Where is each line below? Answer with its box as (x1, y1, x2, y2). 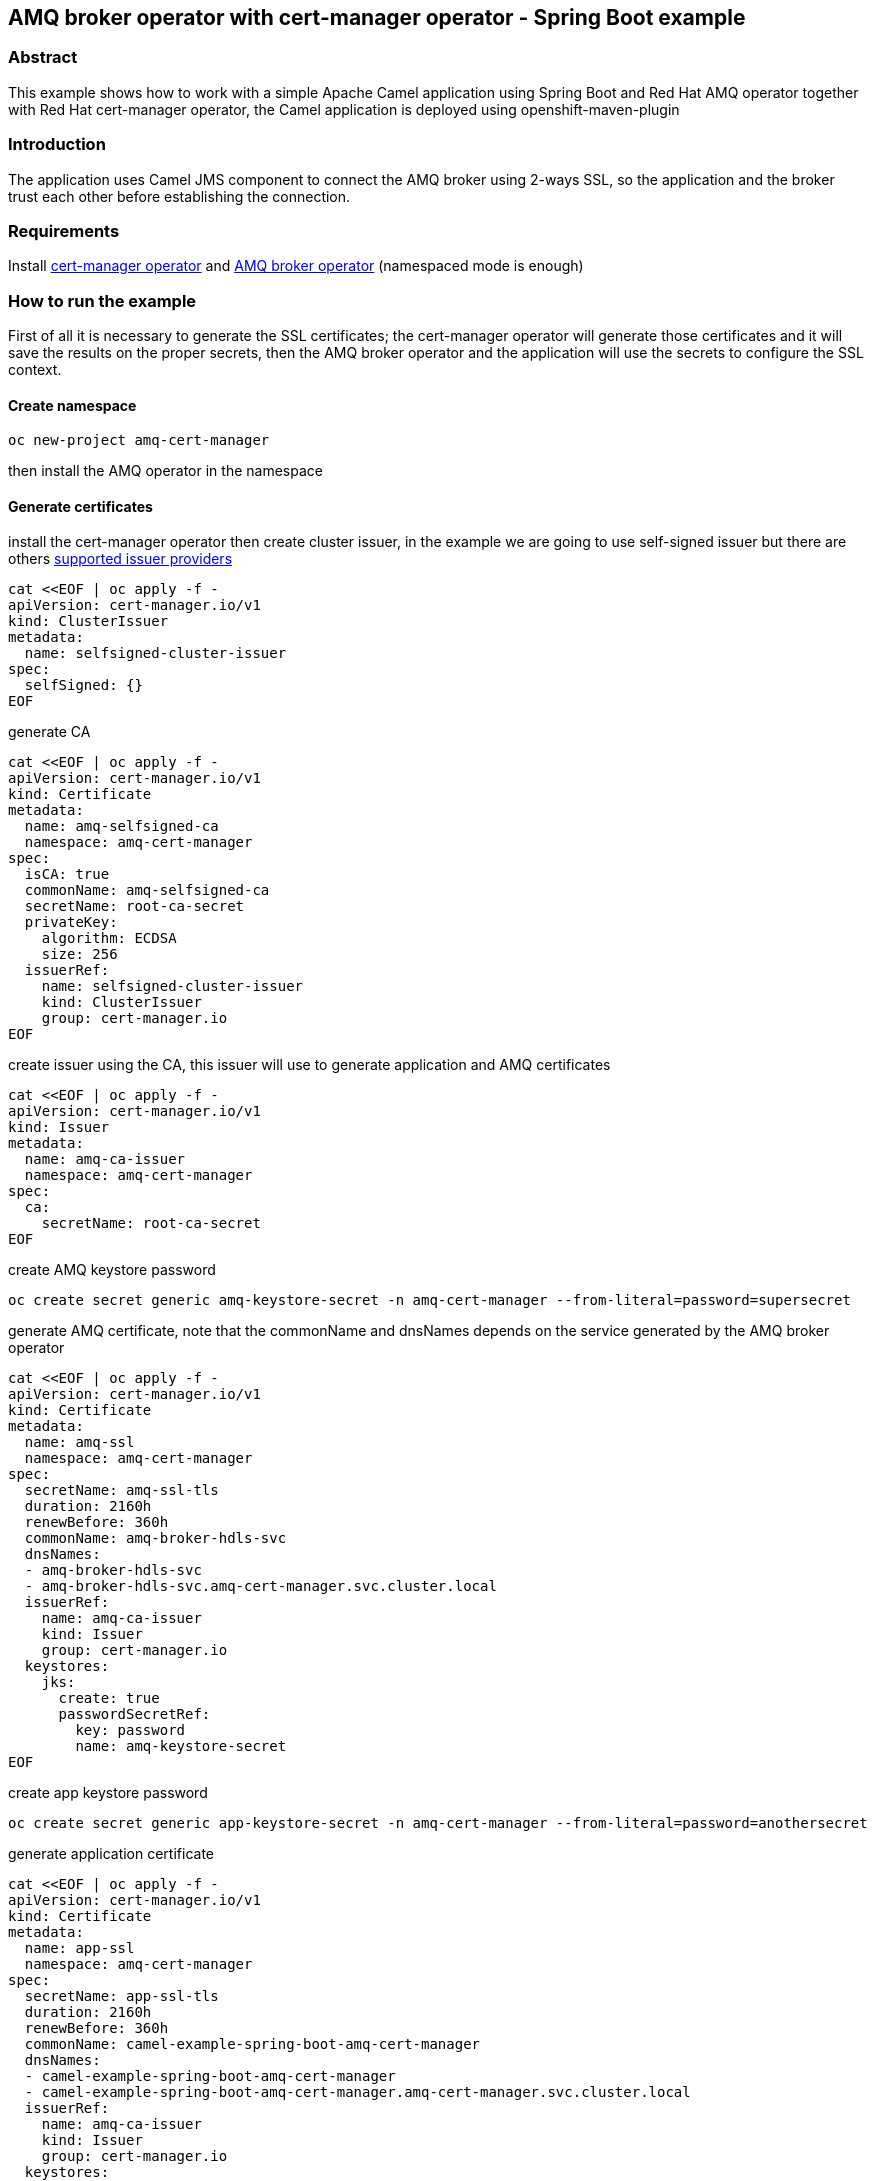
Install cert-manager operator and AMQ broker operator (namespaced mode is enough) (8, 257, 584, 275)
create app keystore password (8, 1784, 208, 1802)
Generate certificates (8, 497, 153, 515)
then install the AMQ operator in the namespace (8, 462, 323, 480)
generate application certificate (8, 1845, 215, 1863)
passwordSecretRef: (58, 1706, 211, 1723)
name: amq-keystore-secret (75, 1738, 287, 1755)
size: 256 (41, 946, 118, 963)
